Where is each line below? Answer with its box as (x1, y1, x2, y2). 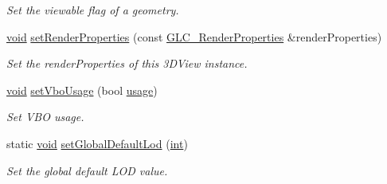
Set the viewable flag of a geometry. (6, 2, 179, 18)
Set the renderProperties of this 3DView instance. (6, 55, 248, 72)
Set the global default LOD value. (6, 162, 168, 178)
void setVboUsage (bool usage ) (6, 81, 158, 98)
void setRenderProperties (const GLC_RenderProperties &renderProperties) (6, 28, 382, 45)
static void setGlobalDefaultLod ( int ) (6, 135, 188, 151)
